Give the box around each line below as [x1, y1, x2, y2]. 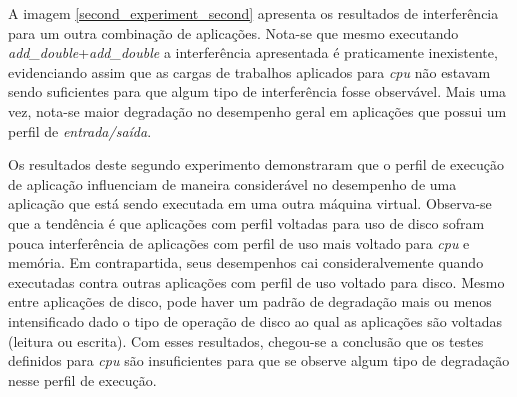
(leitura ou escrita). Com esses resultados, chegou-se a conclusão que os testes [8, 330, 484, 351]
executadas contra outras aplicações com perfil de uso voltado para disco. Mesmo [8, 271, 505, 292]
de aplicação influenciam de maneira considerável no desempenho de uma [8, 173, 457, 194]
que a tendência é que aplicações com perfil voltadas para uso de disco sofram [8, 212, 485, 233]
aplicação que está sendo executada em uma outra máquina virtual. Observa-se [8, 193, 492, 214]
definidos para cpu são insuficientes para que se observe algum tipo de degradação [8, 350, 510, 371]
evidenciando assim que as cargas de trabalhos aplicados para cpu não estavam [8, 61, 491, 82]
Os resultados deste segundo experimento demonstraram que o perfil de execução [8, 154, 505, 175]
